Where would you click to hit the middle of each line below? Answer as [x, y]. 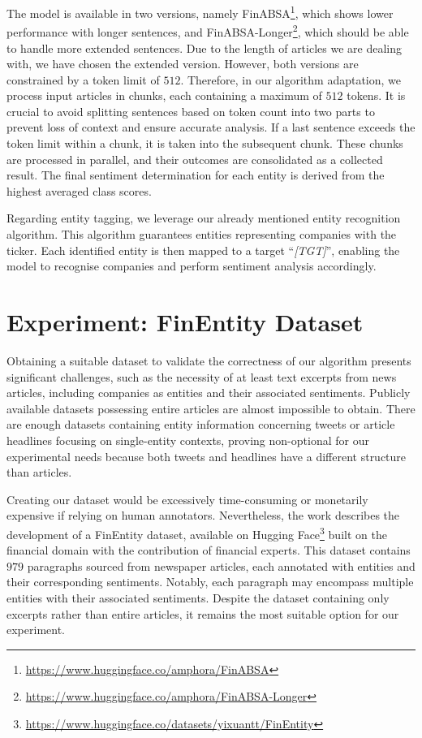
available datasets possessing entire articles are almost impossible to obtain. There [211, 408]
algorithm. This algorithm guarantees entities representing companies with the [202, 234]
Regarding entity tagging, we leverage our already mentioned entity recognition [204, 218]
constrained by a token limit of [83, 79]
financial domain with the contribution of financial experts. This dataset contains [209, 550]
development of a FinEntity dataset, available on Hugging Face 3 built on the [197, 533]
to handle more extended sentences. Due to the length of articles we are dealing [204, 47]
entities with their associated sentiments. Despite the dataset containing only [198, 597]
